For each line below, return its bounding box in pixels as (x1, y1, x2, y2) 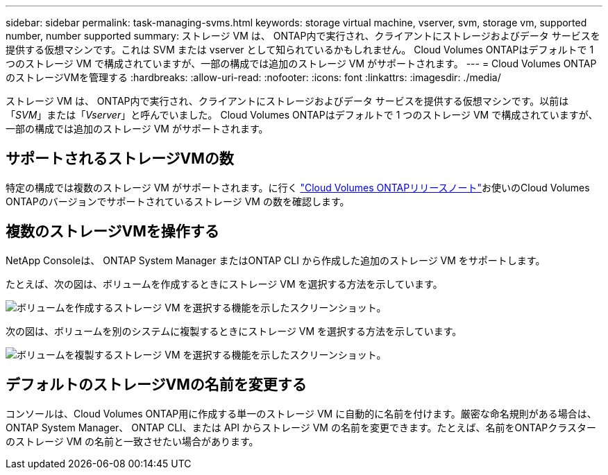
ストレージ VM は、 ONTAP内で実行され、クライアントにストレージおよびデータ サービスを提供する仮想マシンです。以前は (6, 95, 569, 107)
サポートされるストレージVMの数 (6, 150, 234, 168)
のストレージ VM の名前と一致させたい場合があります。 (6, 435, 259, 447)
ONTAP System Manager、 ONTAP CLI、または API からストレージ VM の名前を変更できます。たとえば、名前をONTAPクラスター (6, 421, 596, 433)
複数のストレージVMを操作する (6, 223, 219, 241)
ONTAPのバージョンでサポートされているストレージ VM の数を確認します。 (6, 195, 350, 207)
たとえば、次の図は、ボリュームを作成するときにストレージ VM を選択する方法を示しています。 (6, 277, 443, 290)
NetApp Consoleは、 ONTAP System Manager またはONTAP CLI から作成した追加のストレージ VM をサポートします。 (6, 254, 546, 266)
